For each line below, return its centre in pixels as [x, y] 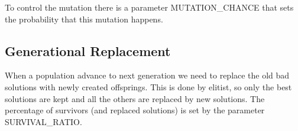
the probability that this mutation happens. [84, 19]
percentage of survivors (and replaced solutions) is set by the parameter [135, 110]
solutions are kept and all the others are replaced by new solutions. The [135, 98]
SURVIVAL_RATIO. [43, 121]
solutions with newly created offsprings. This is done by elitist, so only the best [148, 86]
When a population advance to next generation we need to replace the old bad [147, 75]
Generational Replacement [88, 50]
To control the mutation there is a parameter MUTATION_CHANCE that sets [149, 7]
